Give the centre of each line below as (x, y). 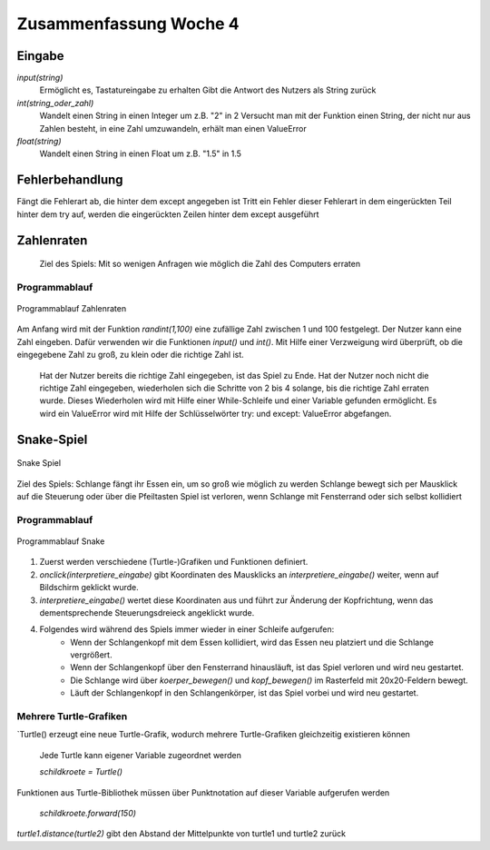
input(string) (40, 78)
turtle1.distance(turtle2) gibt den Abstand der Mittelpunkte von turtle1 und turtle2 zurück (181, 834)
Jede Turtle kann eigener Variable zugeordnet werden (141, 755)
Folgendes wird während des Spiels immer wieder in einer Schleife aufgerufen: (187, 629)
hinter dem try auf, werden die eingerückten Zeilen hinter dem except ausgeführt (168, 214)
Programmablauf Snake (61, 541)
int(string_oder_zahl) (55, 103)
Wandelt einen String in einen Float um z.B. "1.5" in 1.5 (141, 153)
